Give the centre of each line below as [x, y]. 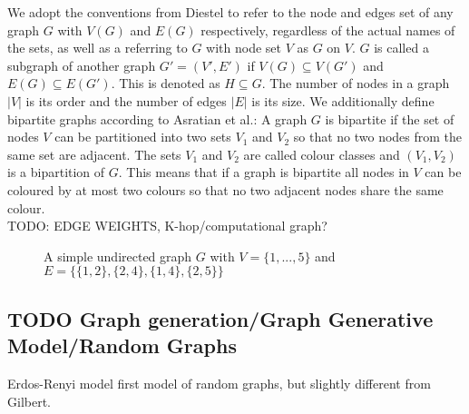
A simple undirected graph [118, 256]
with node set [244, 48]
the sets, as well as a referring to [98, 48]
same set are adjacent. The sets [94, 154]
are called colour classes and [322, 154]
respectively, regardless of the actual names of [328, 30]
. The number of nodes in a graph [356, 83]
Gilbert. [29, 401]
